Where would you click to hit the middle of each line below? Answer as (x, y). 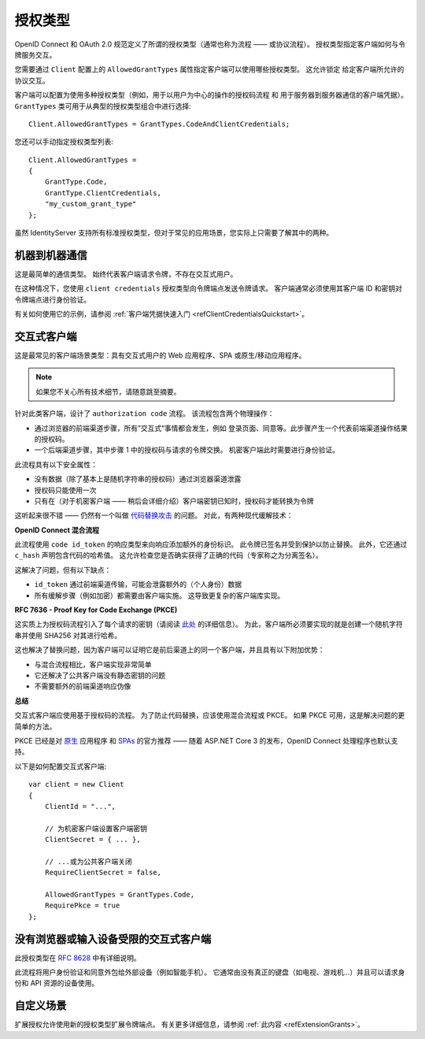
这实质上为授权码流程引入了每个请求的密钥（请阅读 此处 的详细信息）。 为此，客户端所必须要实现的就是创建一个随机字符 (209, 624)
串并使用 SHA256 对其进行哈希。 (68, 635)
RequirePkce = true (82, 905)
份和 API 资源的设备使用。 (57, 983)
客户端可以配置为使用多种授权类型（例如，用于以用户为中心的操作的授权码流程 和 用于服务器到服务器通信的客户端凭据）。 (211, 95)
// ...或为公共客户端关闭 (89, 861)
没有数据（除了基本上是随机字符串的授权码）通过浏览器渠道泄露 (138, 479)
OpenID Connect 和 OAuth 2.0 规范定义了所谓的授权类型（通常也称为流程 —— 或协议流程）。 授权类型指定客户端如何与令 (210, 44)
